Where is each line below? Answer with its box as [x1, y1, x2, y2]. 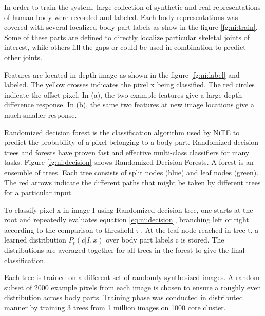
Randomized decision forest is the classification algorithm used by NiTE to [4, 126, 240, 137]
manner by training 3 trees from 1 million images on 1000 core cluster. [4, 302, 226, 313]
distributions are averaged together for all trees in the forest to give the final [4, 245, 245, 255]
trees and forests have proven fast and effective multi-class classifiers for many [4, 146, 250, 157]
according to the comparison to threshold [4, 224, 134, 235]
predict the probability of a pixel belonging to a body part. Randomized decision [4, 137, 259, 147]
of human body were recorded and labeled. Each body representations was [4, 11, 238, 22]
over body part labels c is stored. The [106, 234, 224, 245]
